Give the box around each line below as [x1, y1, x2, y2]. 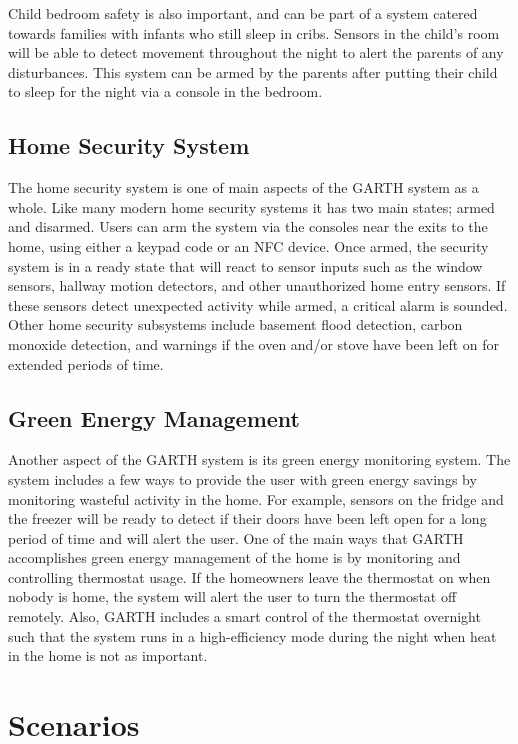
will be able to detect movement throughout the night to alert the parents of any [8, 42, 504, 63]
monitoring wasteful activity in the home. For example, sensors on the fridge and [8, 488, 504, 509]
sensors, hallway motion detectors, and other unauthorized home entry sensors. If [8, 275, 506, 296]
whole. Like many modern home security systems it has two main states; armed [8, 196, 495, 217]
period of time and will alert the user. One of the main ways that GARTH [8, 527, 464, 548]
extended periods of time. [8, 353, 164, 374]
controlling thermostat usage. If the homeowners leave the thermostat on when [8, 566, 491, 587]
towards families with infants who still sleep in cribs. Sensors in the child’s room [8, 22, 500, 43]
